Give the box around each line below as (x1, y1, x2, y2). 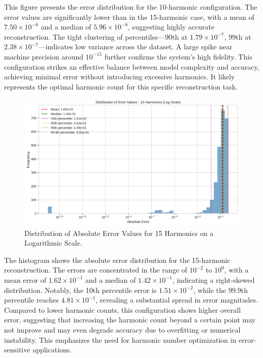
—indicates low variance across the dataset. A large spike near (38, 41, 233, 52)
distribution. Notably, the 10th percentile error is (4, 284, 157, 295)
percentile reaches (4, 294, 59, 305)
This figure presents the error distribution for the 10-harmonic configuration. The (4, 2, 257, 12)
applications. (32, 344, 72, 355)
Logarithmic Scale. (24, 237, 82, 248)
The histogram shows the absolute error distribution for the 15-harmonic (4, 254, 231, 265)
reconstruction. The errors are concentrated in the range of (4, 264, 187, 275)
